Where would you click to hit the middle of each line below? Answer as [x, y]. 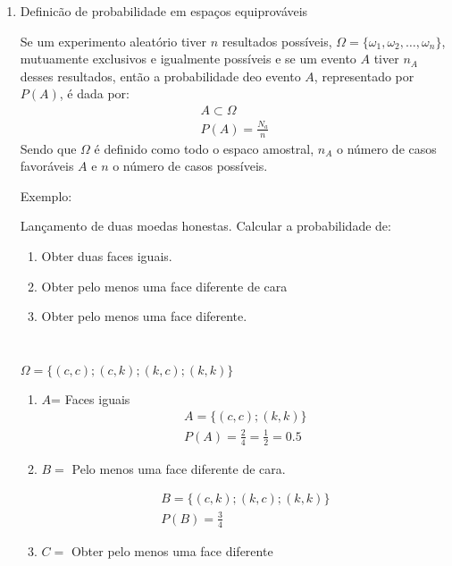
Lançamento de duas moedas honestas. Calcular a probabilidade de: [205, 226]
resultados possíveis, [277, 41]
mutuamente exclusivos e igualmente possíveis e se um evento [188, 59]
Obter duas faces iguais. [107, 255]
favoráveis [47, 166]
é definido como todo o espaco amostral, [204, 148]
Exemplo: [46, 195]
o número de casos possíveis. [190, 166]
